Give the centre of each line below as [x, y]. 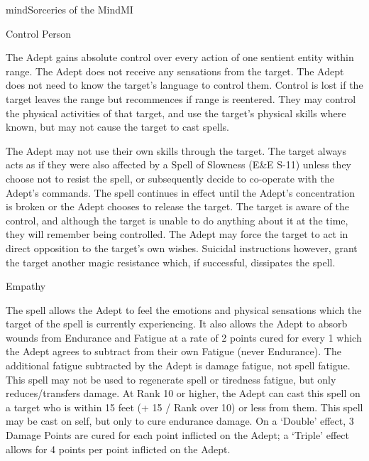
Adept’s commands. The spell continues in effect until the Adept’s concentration [180, 192]
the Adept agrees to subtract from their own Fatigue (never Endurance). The [174, 351]
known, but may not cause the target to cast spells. [117, 127]
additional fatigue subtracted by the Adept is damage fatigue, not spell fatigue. [178, 365]
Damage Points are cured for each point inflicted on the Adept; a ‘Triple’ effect [177, 435]
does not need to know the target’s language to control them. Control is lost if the [184, 85]
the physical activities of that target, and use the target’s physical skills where [176, 113]
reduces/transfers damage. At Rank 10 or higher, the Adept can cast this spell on [183, 393]
